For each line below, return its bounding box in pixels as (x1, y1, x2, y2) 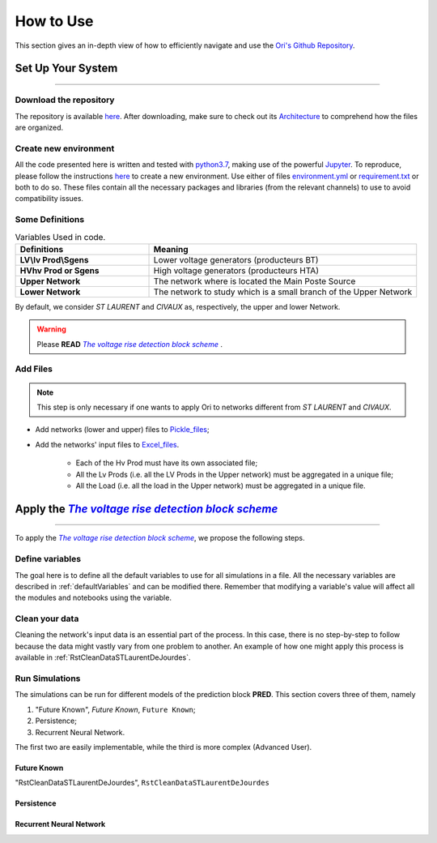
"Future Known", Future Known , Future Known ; (35, 704, 196, 714)
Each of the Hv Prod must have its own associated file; (75, 458, 258, 468)
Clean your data (15, 613, 79, 624)
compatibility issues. (15, 194, 84, 203)
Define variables (15, 554, 81, 565)
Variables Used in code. (15, 231, 106, 242)
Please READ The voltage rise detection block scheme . (36, 339, 223, 349)
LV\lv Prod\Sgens (19, 254, 89, 265)
